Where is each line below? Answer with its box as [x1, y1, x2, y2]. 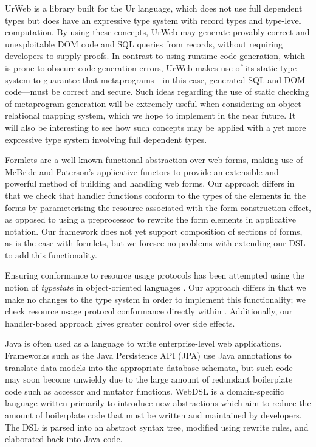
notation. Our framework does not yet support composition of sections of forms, [5, 224, 303, 237]
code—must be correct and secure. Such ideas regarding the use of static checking [5, 85, 309, 98]
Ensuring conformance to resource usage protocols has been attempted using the [5, 269, 304, 282]
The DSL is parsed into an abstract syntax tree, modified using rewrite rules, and [5, 420, 309, 433]
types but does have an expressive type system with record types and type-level [5, 13, 301, 26]
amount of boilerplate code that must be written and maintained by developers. [5, 409, 302, 421]
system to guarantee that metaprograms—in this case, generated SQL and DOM [5, 73, 306, 86]
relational [5, 109, 40, 122]
